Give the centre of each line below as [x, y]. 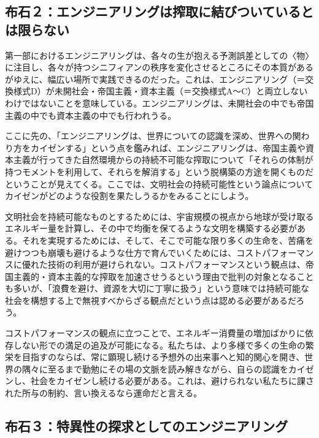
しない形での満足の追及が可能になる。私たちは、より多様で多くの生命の [159, 345]
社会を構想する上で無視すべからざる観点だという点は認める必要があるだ [151, 300]
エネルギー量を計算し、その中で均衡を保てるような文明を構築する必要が [151, 228]
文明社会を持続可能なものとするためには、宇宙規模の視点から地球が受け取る [159, 216]
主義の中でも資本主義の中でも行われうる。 [91, 115]
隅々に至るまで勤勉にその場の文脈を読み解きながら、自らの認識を [155, 368]
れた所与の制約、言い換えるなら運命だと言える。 [104, 393]
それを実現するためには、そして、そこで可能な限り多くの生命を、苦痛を [167, 240]
